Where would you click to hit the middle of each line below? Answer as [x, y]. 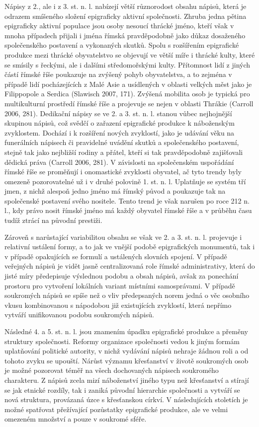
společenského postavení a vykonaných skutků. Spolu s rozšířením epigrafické [122, 45]
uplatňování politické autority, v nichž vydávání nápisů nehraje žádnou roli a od [127, 351]
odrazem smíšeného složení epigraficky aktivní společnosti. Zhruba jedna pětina [126, 16]
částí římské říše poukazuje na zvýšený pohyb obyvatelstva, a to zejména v [118, 74]
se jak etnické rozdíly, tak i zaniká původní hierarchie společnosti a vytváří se [122, 390]
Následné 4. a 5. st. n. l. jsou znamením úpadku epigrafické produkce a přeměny [126, 331]
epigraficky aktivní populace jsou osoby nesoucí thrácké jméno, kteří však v [119, 26]
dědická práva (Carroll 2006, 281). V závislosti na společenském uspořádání [119, 162]
